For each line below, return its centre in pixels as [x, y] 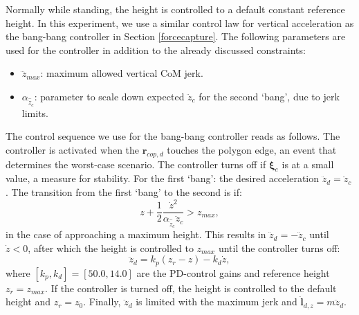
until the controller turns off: [279, 247]
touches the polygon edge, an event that [252, 149]
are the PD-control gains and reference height [233, 272]
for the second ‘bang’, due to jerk [269, 96]
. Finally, [102, 301]
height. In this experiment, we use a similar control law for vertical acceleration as [180, 22]
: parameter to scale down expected [109, 96]
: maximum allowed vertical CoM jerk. [122, 73]
